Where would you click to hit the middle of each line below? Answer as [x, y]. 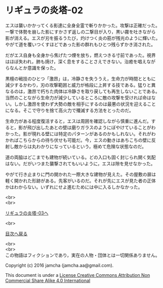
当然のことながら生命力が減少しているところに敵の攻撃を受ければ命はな [80, 97]
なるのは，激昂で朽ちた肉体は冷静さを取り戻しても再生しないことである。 [83, 91]
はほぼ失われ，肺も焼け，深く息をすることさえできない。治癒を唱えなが [80, 61]
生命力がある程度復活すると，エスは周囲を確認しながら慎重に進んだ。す [80, 121]
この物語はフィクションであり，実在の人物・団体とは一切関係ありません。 [83, 255]
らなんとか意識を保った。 [32, 68]
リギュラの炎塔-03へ [27, 213]
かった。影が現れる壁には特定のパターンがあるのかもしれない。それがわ [80, 134]
